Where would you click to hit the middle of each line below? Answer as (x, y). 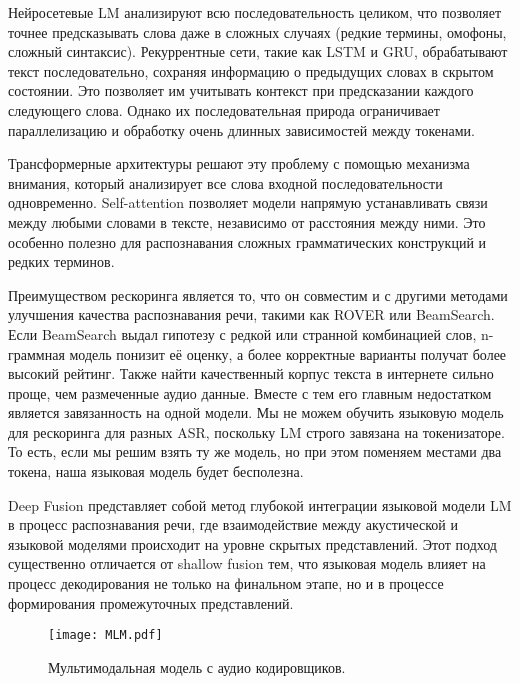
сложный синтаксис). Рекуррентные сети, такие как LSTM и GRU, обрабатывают (258, 51)
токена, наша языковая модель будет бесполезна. (156, 471)
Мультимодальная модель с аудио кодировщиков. (197, 666)
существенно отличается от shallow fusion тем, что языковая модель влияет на (247, 563)
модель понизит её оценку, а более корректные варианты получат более (288, 353)
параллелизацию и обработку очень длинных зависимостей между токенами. (241, 129)
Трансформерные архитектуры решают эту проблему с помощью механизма (239, 163)
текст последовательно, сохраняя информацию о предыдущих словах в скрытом (251, 70)
